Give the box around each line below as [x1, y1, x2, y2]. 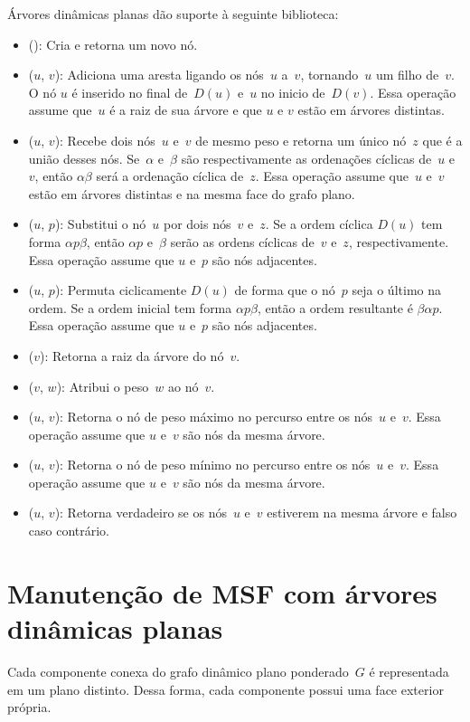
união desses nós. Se [28, 148, 140, 167]
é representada [369, 661, 449, 680]
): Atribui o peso [56, 376, 149, 395]
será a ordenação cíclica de [96, 166, 244, 185]
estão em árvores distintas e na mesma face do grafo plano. [28, 184, 355, 203]
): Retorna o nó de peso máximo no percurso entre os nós [54, 407, 373, 426]
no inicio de [260, 82, 325, 101]
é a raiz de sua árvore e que [109, 100, 262, 119]
